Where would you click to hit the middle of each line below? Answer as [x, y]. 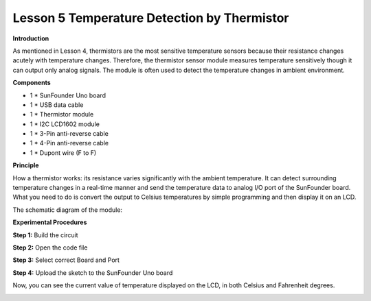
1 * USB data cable [57, 105]
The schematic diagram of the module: [68, 210]
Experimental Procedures [50, 222]
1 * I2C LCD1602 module [65, 124]
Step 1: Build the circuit [45, 235]
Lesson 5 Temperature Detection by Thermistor [151, 18]
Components [32, 83]
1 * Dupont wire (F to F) [63, 153]
